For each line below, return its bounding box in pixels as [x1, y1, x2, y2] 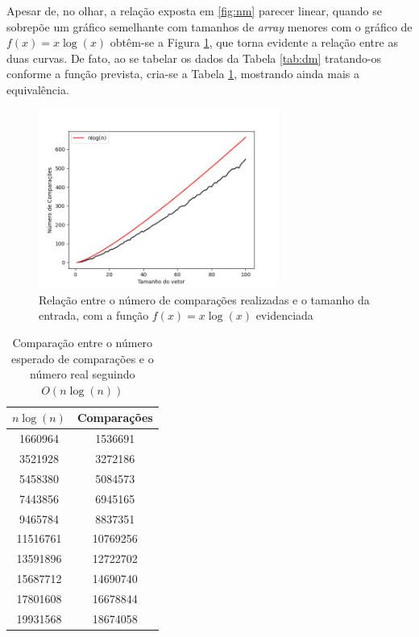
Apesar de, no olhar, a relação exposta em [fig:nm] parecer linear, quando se [6, 2, 382, 19]
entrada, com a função [39, 307, 149, 324]
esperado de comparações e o [10, 350, 154, 366]
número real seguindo [30, 366, 135, 383]
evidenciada [255, 307, 313, 324]
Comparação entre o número [12, 333, 153, 350]
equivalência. [6, 81, 69, 97]
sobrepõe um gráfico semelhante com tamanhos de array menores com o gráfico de [6, 18, 413, 35]
